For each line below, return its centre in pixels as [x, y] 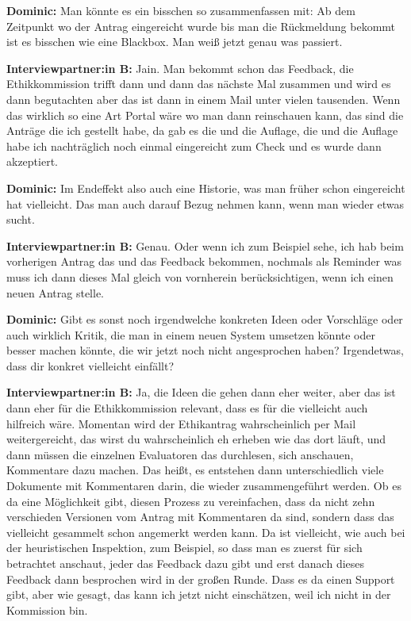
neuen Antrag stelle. [56, 292]
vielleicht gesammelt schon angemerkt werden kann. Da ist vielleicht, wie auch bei [206, 532]
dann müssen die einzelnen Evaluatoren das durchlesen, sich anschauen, [180, 454]
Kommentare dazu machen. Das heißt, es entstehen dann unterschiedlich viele [195, 470]
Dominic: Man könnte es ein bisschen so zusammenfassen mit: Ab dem [181, 10]
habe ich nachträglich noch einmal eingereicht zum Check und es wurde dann [194, 146]
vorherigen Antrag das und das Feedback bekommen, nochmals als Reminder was [204, 261]
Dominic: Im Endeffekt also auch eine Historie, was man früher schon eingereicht [206, 188]
